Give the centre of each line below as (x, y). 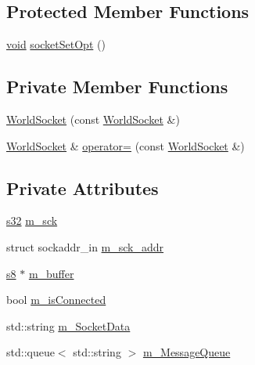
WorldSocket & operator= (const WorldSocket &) (126, 145)
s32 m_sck (32, 220)
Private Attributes (83, 188)
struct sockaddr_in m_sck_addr (85, 246)
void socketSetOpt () (56, 44)
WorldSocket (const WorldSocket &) (93, 119)
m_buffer (51, 273)
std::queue (31, 352)
